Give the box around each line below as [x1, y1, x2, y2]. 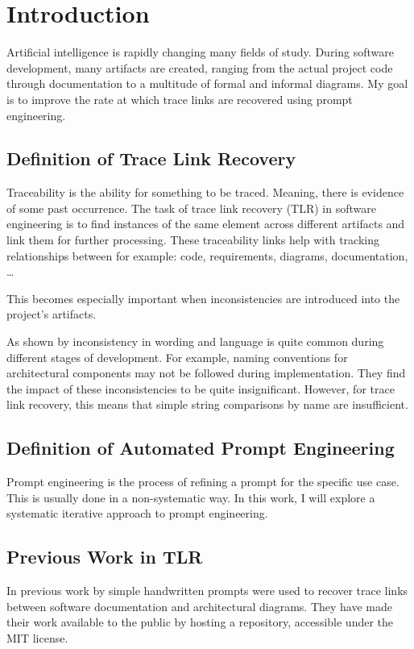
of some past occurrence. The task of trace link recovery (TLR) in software [6, 199, 376, 216]
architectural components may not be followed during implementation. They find [6, 364, 406, 381]
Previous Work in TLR [6, 544, 203, 569]
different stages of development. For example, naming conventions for [6, 348, 348, 365]
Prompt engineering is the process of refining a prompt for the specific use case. [6, 473, 400, 490]
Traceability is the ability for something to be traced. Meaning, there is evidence [6, 184, 404, 201]
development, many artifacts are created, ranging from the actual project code [6, 59, 393, 76]
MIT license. [6, 629, 68, 646]
